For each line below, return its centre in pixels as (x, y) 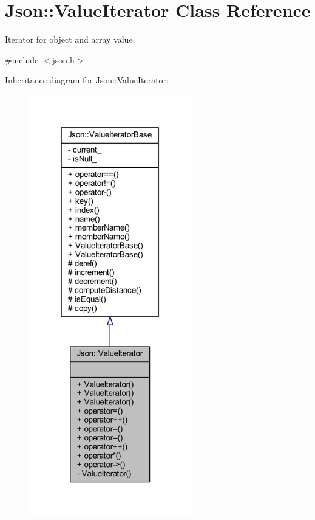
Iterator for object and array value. (70, 39)
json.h (63, 59)
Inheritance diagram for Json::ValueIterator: (87, 80)
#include (22, 59)
